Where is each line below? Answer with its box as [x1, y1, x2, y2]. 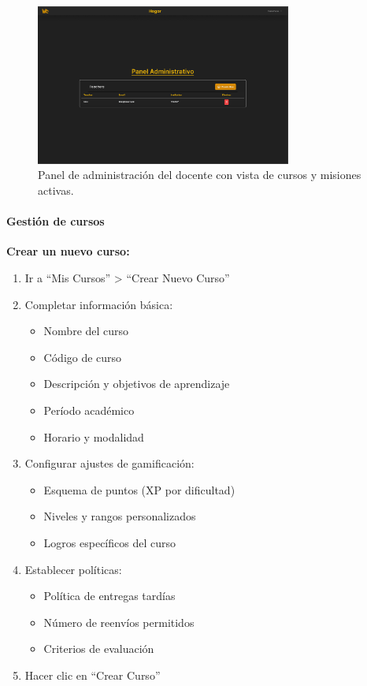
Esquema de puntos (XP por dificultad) [43, 481, 235, 498]
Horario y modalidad [43, 428, 144, 445]
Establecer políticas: [24, 561, 122, 577]
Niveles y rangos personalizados [43, 508, 196, 524]
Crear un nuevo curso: [6, 243, 130, 259]
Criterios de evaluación [43, 640, 154, 657]
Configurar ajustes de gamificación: [24, 455, 195, 472]
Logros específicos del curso [43, 534, 176, 550]
